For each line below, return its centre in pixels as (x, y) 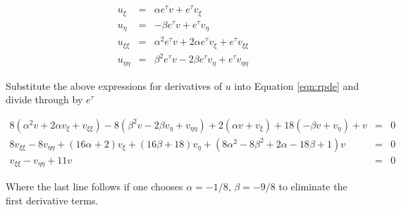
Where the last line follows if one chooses (94, 186)
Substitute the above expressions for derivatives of (114, 85)
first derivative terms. (52, 200)
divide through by (44, 99)
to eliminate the (313, 186)
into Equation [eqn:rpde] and (297, 85)
